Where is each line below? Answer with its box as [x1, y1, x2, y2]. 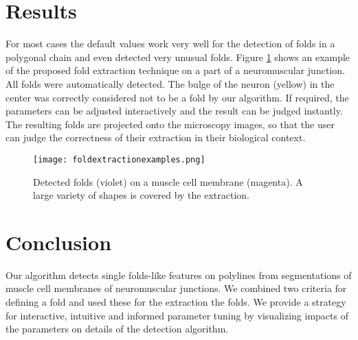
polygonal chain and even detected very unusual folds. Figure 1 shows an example [5, 49, 350, 64]
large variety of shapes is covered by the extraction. [33, 188, 249, 202]
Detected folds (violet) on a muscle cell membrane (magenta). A [33, 174, 303, 189]
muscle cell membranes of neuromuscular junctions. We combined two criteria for [5, 281, 347, 295]
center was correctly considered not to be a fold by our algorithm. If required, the [5, 90, 349, 104]
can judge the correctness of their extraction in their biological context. [5, 130, 306, 145]
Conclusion [5, 228, 112, 256]
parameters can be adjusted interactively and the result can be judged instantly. [5, 104, 343, 118]
